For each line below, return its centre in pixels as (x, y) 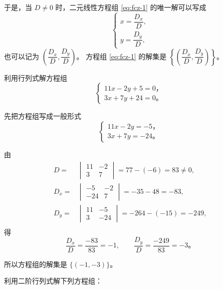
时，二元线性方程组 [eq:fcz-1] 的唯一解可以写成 (131, 7)
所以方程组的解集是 (36, 264)
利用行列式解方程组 (36, 77)
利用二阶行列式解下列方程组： (53, 281)
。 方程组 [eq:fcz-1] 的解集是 (122, 56)
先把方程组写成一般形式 (43, 116)
